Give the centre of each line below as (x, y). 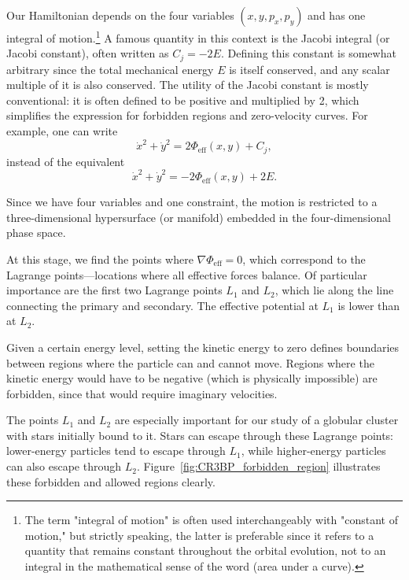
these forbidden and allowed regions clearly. (111, 481)
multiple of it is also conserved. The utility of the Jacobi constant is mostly (188, 85)
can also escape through (64, 466)
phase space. (36, 233)
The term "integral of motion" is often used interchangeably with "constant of (211, 520)
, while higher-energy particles (313, 451)
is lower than (369, 305)
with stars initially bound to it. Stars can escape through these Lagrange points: (200, 435)
